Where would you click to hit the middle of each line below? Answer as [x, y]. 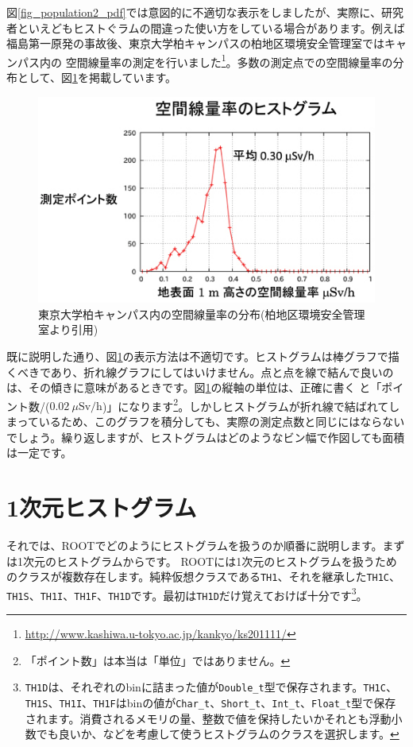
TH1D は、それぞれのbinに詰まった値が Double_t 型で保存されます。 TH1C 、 [211, 687]
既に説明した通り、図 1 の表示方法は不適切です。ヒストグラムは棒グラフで [197, 356]
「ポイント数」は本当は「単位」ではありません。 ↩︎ [158, 660]
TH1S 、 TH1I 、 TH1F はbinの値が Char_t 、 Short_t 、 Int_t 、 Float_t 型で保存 [210, 702]
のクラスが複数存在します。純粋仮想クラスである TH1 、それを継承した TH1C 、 [204, 577]
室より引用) [68, 329]
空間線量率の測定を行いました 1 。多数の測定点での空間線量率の [229, 60]
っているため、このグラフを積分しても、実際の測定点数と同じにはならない [211, 422]
